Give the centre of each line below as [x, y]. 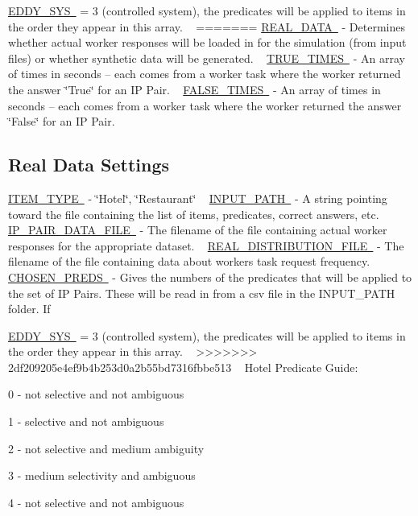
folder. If [29, 309]
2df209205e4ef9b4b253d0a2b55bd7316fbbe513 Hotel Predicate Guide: [183, 367]
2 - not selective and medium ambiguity [106, 448]
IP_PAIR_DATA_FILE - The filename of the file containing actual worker [198, 230]
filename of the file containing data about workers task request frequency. [189, 261]
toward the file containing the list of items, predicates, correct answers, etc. [194, 214]
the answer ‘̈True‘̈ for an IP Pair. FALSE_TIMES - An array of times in [195, 89]
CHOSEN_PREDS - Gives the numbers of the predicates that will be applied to [210, 277]
